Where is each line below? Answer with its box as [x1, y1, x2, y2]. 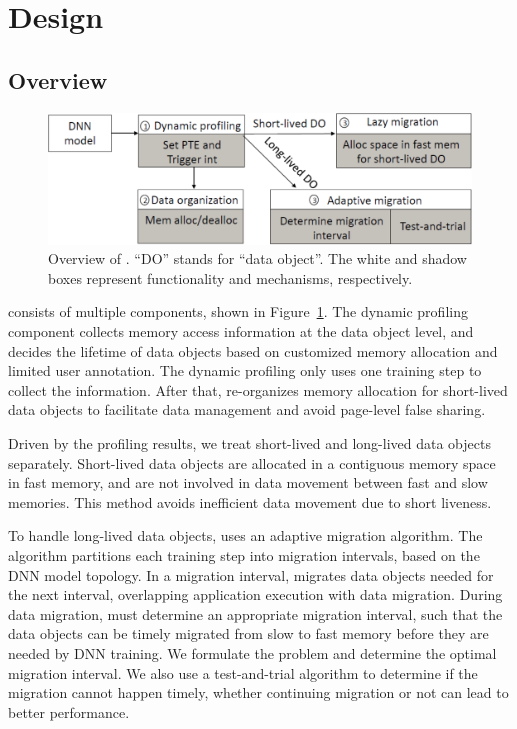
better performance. [8, 701, 130, 722]
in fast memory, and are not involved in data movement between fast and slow [8, 472, 488, 493]
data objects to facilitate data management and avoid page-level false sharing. [8, 399, 486, 420]
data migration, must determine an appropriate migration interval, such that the [8, 603, 503, 624]
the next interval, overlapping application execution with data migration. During [8, 584, 503, 605]
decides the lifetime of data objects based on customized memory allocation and [8, 340, 498, 361]
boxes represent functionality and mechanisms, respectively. [48, 267, 413, 288]
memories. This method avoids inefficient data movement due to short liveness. [8, 491, 492, 512]
